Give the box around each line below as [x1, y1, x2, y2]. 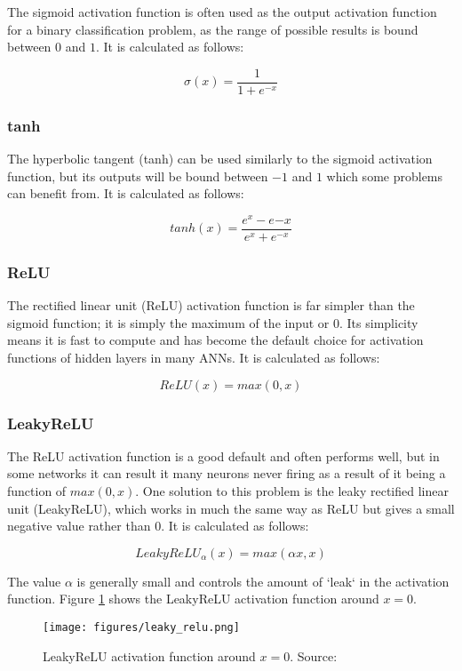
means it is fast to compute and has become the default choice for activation [7, 331, 424, 349]
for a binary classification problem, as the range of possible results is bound [7, 20, 418, 38]
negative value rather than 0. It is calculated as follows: [7, 516, 309, 535]
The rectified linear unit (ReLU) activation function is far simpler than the [7, 296, 415, 315]
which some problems [326, 166, 443, 185]
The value [7, 571, 61, 590]
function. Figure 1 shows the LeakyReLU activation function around [7, 589, 379, 608]
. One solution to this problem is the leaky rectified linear [135, 481, 449, 499]
